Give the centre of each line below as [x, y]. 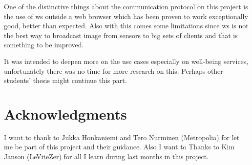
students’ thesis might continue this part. [65, 80]
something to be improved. [44, 45]
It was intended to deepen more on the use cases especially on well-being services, [126, 61]
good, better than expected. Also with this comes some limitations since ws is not [126, 26]
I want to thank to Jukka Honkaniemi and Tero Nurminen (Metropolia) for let [122, 137]
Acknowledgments [65, 113]
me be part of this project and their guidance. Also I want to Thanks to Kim [119, 147]
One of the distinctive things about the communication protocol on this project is [126, 6]
